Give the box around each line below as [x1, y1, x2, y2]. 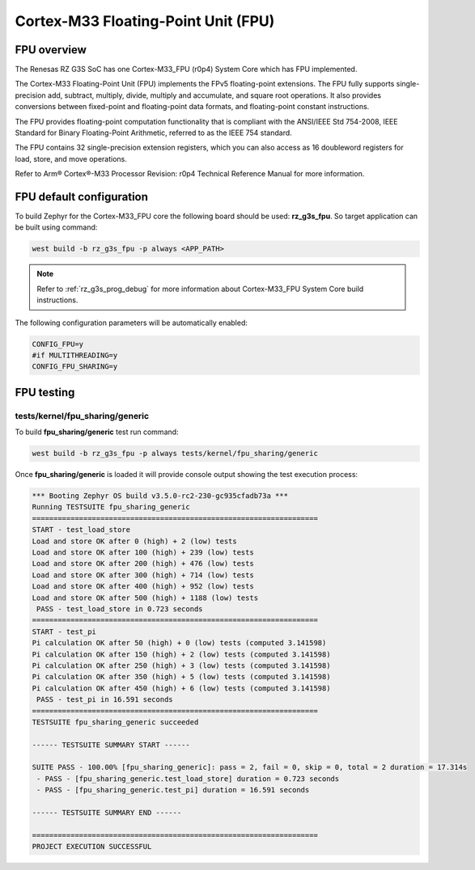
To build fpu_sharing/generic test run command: [15, 427, 179, 437]
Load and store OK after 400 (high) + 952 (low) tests [32, 582, 254, 591]
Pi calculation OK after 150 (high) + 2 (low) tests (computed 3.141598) [32, 649, 331, 659]
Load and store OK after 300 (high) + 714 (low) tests [32, 570, 254, 580]
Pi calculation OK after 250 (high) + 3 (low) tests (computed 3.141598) [32, 661, 331, 670]
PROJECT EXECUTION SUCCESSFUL [32, 842, 152, 851]
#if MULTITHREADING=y [32, 351, 118, 360]
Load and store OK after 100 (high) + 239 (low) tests [32, 548, 254, 557]
